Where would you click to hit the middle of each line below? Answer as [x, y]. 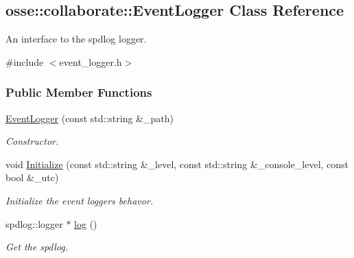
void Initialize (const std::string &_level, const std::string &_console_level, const [177, 164]
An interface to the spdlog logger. [76, 39]
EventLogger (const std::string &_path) [90, 118]
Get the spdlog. [37, 247]
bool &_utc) [32, 177]
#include [25, 61]
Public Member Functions [79, 92]
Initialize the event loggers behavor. [80, 200]
